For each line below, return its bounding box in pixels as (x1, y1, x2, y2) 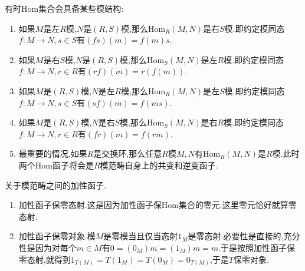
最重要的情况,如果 (18, 147, 87, 160)
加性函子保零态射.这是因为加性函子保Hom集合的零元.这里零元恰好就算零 (18, 199, 297, 211)
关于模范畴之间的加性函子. (5, 179, 106, 191)
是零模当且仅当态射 (103, 230, 178, 242)
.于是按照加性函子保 (218, 241, 296, 253)
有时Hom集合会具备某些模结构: (5, 2, 124, 14)
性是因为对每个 (18, 241, 77, 253)
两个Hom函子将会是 (18, 158, 94, 171)
